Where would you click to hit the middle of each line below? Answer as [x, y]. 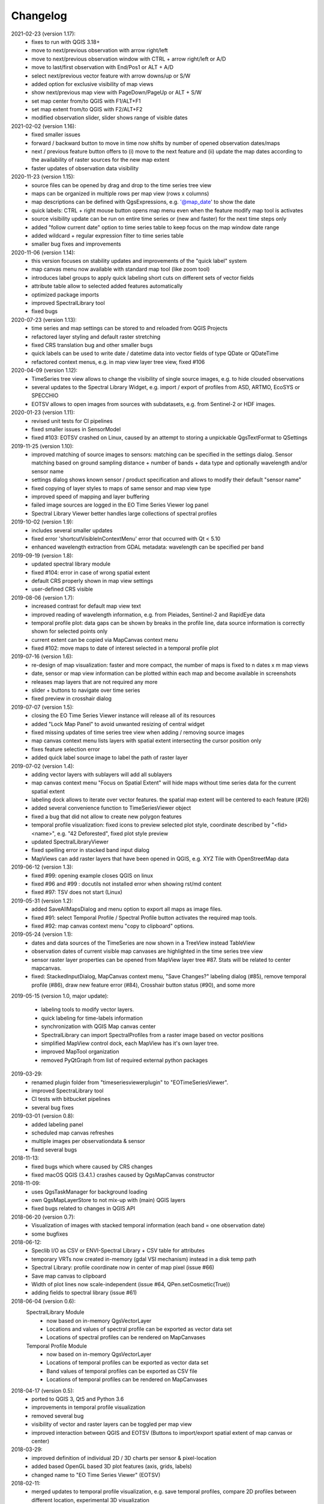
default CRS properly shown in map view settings [92, 581]
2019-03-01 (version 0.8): [43, 1116]
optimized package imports [65, 294]
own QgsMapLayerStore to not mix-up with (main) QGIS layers [109, 1200]
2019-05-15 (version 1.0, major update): [60, 996]
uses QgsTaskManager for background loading [89, 1192]
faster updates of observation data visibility [85, 168]
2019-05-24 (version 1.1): [42, 934]
